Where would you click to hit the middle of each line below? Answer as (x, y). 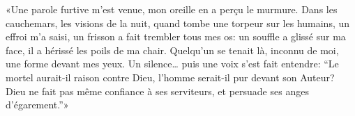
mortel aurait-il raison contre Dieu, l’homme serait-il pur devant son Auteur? (170, 77)
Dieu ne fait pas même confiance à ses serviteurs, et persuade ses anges (157, 91)
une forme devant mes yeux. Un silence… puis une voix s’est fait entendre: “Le (172, 64)
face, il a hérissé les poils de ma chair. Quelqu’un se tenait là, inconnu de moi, (172, 50)
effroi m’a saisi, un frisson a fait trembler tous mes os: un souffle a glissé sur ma (176, 36)
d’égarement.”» (37, 105)
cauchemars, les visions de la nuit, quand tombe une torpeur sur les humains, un (178, 23)
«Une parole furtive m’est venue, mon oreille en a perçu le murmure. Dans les (172, 9)
